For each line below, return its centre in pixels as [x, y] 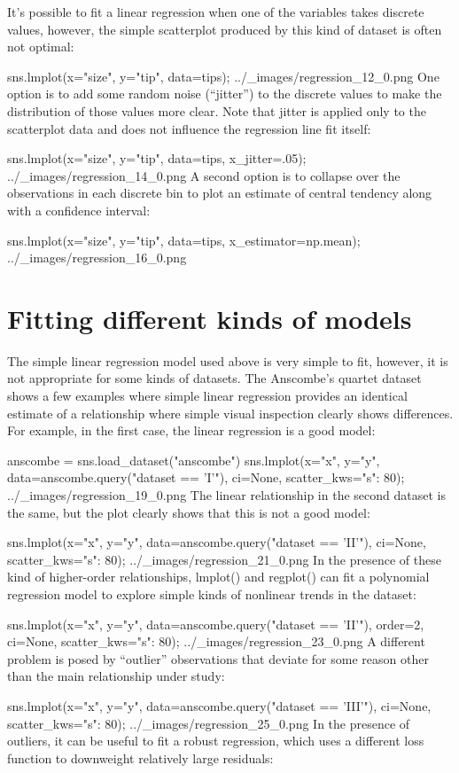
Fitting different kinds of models [210, 318]
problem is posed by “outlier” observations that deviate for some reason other [218, 658]
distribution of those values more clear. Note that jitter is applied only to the [217, 110]
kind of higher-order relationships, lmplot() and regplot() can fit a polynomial [218, 577]
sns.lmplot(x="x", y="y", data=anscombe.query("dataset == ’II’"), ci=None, [217, 542]
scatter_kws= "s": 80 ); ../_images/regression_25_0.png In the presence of [209, 723]
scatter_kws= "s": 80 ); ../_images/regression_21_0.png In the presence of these [224, 559]
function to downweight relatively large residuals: [140, 757]
